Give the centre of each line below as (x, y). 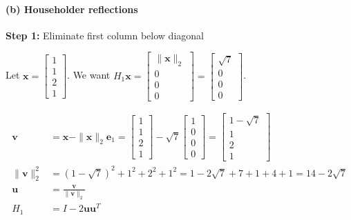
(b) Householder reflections (72, 9)
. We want (89, 75)
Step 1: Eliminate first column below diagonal (105, 35)
